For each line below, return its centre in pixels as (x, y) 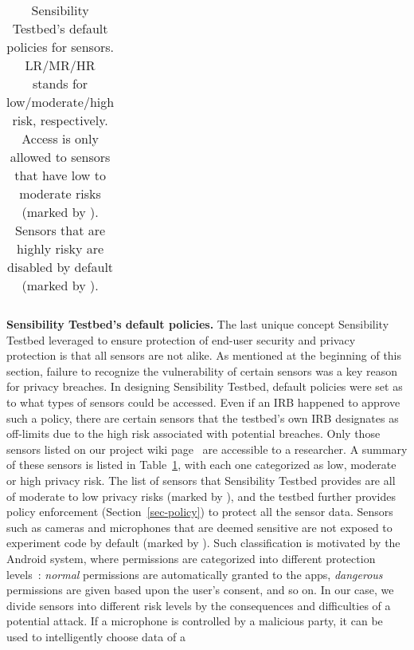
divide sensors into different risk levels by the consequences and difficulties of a (199, 605)
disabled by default (61, 267)
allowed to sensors (60, 157)
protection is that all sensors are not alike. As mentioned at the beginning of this (204, 355)
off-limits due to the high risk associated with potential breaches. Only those (193, 433)
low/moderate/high (61, 102)
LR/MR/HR (60, 65)
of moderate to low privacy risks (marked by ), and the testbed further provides (201, 496)
